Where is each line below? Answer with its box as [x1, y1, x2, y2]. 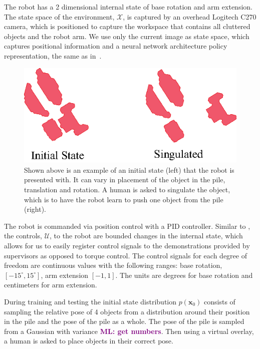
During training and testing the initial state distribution [4, 296, 177, 306]
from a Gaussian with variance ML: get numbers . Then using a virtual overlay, [4, 325, 254, 336]
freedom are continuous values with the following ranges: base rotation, [4, 260, 222, 270]
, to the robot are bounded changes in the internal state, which [50, 230, 243, 241]
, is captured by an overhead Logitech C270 [123, 11, 256, 22]
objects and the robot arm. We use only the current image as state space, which [4, 31, 249, 41]
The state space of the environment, [4, 11, 115, 22]
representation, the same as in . [4, 50, 102, 61]
